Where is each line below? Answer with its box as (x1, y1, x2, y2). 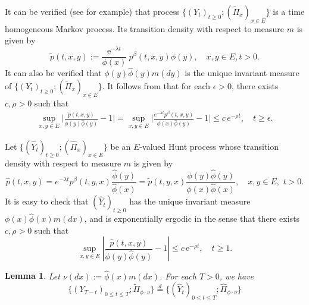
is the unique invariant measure (185, 67, 299, 79)
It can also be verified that (5, 67, 102, 79)
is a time (273, 5, 305, 17)
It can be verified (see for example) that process (5, 5, 180, 17)
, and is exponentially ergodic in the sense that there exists (84, 212, 300, 225)
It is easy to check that (5, 195, 89, 207)
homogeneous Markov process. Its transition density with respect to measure (5, 22, 284, 34)
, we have (219, 269, 254, 282)
